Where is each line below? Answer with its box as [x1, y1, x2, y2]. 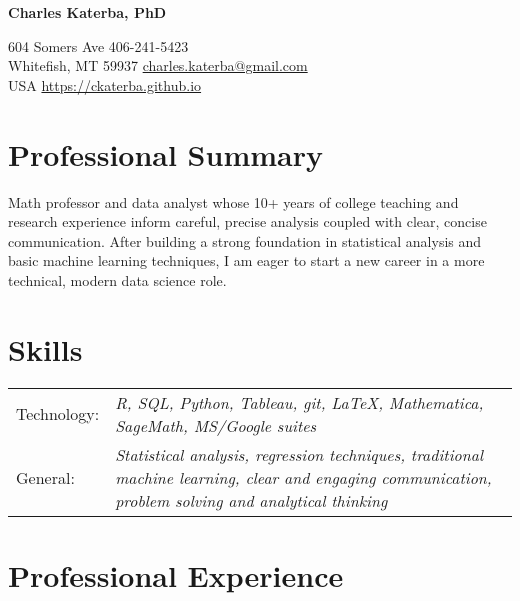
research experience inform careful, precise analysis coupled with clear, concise [8, 211, 487, 232]
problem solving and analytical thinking [115, 488, 388, 512]
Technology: [16, 402, 100, 426]
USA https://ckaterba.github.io [8, 74, 202, 95]
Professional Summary [8, 133, 323, 174]
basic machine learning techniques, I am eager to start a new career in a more [8, 250, 485, 271]
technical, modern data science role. [8, 269, 227, 290]
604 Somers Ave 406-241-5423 [8, 35, 189, 56]
